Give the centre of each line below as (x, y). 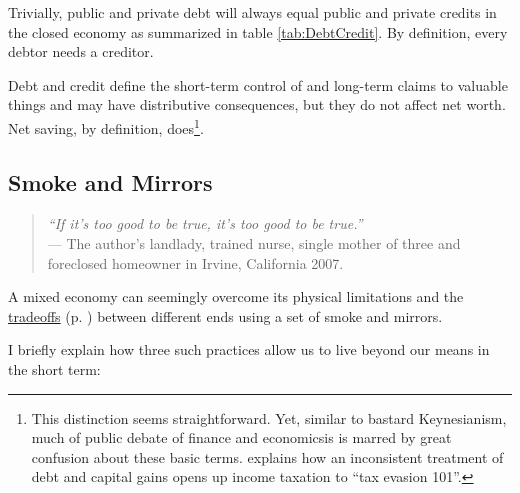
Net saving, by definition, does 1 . (106, 126)
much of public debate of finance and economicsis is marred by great (241, 437)
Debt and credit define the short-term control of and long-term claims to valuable (258, 84)
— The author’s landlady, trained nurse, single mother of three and (254, 243)
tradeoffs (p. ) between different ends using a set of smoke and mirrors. (225, 315)
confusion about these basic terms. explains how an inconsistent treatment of (267, 456)
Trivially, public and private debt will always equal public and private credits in (252, 12)
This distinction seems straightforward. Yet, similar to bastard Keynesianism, (269, 417)
